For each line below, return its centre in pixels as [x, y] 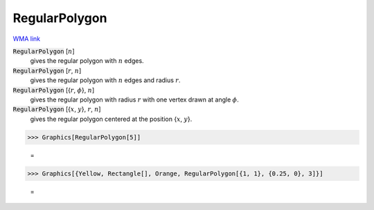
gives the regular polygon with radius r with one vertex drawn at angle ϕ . [134, 99]
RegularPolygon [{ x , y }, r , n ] [57, 109]
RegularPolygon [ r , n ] [47, 70]
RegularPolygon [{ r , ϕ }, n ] [54, 90]
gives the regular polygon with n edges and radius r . [105, 80]
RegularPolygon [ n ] [44, 51]
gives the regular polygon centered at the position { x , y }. [111, 119]
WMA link [27, 39]
